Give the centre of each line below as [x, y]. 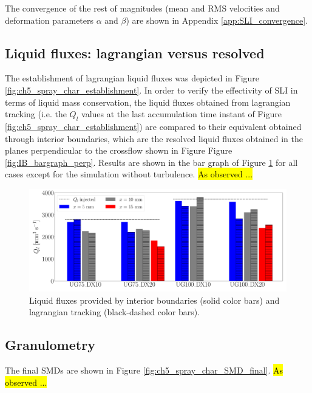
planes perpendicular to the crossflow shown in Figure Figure [119, 150]
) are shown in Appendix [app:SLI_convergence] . [217, 20]
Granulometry [50, 345]
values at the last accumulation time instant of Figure [181, 114]
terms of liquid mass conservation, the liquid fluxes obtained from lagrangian [148, 102]
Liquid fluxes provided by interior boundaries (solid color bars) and [154, 300]
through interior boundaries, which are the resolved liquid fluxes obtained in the [154, 138]
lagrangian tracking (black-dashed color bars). [115, 312]
